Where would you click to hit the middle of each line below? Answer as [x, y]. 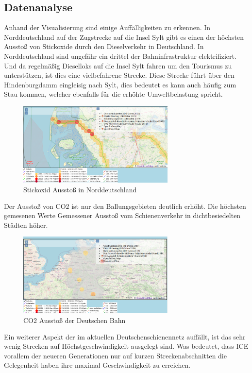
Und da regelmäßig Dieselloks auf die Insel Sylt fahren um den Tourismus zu [118, 65]
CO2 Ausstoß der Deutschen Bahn [75, 320]
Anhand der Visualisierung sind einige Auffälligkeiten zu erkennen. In [107, 27]
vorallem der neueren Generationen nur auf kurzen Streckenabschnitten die [115, 355]
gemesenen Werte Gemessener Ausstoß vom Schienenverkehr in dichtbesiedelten [122, 215]
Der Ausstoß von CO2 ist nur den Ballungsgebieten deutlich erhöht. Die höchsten [125, 206]
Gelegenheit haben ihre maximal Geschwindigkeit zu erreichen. [97, 365]
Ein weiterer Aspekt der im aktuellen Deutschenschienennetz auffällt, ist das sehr [125, 336]
